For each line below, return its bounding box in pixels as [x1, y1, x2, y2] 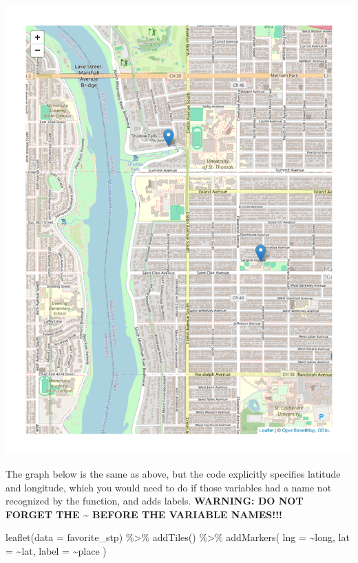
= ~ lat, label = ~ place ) [6, 544, 107, 558]
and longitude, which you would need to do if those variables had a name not [6, 480, 332, 494]
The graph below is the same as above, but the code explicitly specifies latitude [6, 467, 341, 481]
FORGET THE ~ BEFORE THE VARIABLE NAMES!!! [6, 507, 282, 521]
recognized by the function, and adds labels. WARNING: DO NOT [6, 493, 304, 508]
